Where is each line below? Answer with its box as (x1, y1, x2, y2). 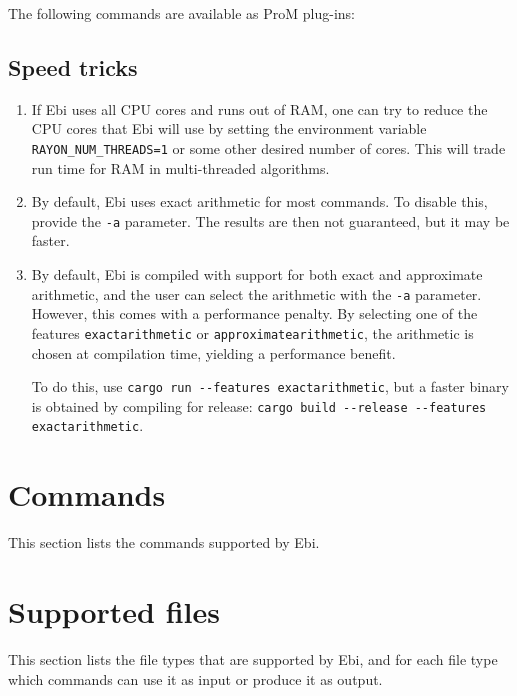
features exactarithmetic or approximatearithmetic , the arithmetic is (31, 322, 474, 343)
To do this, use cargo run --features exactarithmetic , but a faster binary (31, 376, 509, 397)
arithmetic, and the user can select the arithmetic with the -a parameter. (31, 283, 482, 304)
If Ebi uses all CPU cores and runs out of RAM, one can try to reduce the (31, 98, 488, 119)
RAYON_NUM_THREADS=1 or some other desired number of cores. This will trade (31, 137, 506, 158)
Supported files (8, 591, 221, 632)
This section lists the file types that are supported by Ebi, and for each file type (8, 648, 498, 669)
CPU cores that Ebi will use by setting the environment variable (31, 118, 427, 139)
